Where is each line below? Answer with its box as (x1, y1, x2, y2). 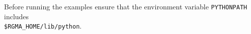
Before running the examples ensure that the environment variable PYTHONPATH (4, 1, 247, 11)
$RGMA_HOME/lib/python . (4, 21, 82, 31)
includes (4, 11, 29, 21)
